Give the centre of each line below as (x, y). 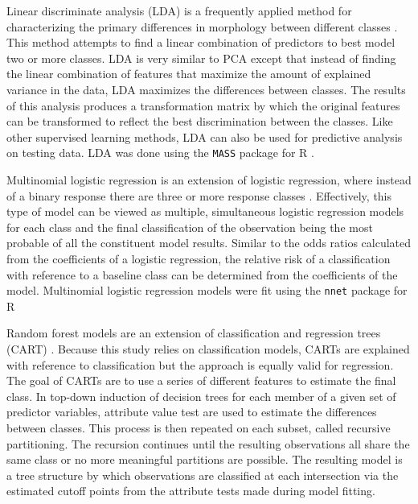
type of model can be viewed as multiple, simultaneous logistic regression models (205, 211)
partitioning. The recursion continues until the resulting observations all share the (208, 443)
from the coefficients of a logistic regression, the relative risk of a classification (199, 258)
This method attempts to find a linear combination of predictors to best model (201, 42)
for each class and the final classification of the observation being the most (190, 227)
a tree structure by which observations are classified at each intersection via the (203, 475)
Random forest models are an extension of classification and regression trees (194, 333)
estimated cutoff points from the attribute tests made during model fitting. (191, 491)
